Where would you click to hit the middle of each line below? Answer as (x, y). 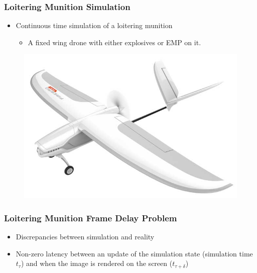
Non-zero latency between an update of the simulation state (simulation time (134, 253)
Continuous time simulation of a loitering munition (94, 25)
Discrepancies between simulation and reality (85, 237)
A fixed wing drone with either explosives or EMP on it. (114, 42)
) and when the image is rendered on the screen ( (97, 263)
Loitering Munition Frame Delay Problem (91, 218)
